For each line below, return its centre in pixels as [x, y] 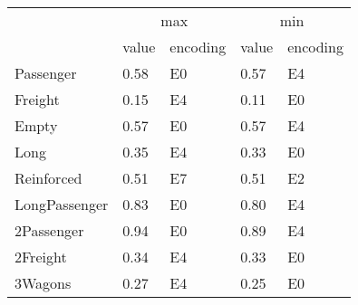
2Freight [41, 257]
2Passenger [49, 230]
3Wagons [43, 283]
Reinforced [48, 178]
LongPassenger [62, 204]
